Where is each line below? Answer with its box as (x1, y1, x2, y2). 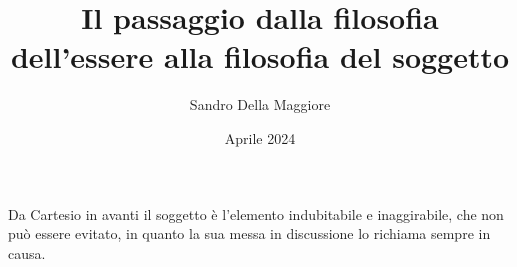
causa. (8, 242, 46, 263)
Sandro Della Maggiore (189, 94, 331, 115)
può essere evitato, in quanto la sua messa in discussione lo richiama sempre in (8, 223, 491, 244)
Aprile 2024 (224, 127, 296, 148)
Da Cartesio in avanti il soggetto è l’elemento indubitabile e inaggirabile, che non (8, 203, 504, 224)
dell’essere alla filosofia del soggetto (10, 36, 510, 77)
